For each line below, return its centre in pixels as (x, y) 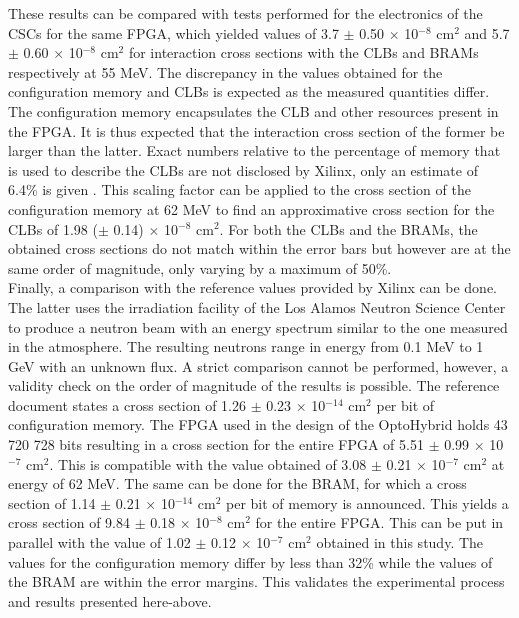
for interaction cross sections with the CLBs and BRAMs (303, 52)
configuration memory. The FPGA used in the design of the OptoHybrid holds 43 (258, 424)
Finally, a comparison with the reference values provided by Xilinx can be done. (252, 287)
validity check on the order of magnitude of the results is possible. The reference (254, 385)
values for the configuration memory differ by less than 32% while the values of (250, 561)
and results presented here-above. (110, 600)
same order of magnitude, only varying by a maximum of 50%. (200, 267)
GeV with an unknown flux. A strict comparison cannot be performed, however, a (258, 365)
